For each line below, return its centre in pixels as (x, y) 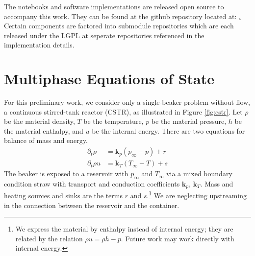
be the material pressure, (189, 121)
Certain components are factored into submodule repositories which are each (119, 26)
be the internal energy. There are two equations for (168, 130)
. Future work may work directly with (178, 238)
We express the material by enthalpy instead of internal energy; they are (124, 229)
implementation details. (39, 45)
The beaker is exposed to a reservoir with (66, 174)
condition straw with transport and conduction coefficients (92, 183)
